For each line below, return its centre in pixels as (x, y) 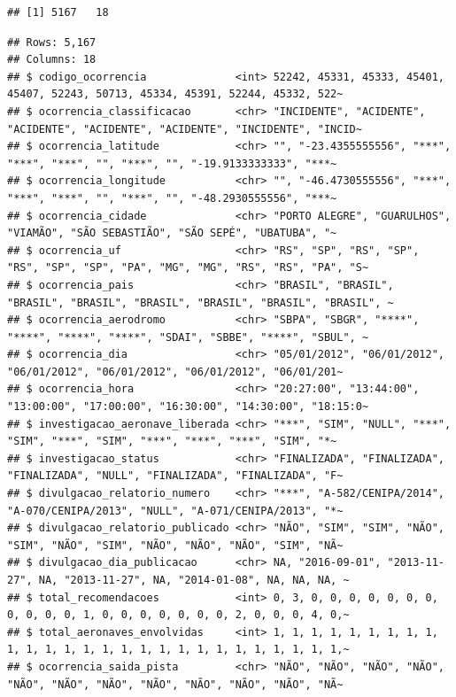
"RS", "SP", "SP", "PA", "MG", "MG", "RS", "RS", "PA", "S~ (188, 268)
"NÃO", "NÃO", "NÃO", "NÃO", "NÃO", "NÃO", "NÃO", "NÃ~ (175, 684)
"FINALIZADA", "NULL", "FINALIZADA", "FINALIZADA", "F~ (175, 476)
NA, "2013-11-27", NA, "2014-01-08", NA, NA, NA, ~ (194, 580)
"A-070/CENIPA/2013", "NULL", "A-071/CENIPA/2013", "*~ (175, 511)
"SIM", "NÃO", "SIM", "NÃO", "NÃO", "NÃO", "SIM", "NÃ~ (175, 545)
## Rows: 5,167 (52, 42)
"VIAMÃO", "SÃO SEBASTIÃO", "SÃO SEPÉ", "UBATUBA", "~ (172, 233)
